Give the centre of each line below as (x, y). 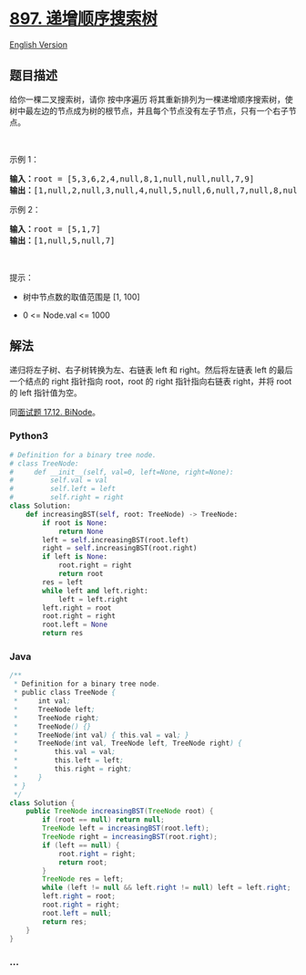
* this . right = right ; (72, 769)
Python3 (29, 436)
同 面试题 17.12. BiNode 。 (55, 412)
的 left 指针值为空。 (46, 393)
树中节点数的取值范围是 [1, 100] (81, 297)
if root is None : (75, 523)
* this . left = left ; (69, 760)
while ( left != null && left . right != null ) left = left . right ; (167, 888)
